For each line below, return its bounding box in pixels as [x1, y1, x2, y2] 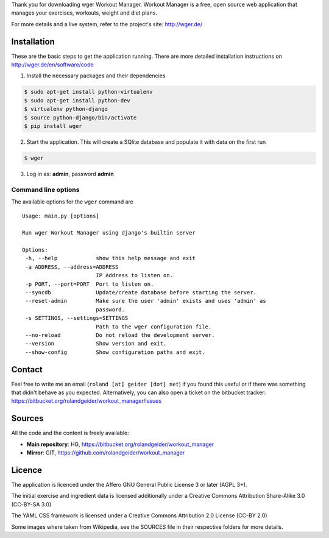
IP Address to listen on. [95, 272, 174, 279]
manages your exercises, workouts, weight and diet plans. [11, 9, 158, 16]
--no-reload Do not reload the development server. [25, 331, 215, 338]
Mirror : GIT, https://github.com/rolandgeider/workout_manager [26, 449, 185, 456]
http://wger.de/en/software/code [11, 61, 94, 68]
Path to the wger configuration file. [95, 323, 212, 330]
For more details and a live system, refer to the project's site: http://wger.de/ [11, 20, 203, 27]
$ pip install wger [24, 122, 82, 130]
